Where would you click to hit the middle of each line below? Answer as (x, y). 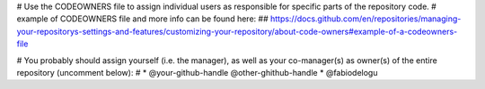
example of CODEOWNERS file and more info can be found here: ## (142, 19)
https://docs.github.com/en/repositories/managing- (366, 19)
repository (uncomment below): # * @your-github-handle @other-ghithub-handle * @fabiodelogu (197, 72)
